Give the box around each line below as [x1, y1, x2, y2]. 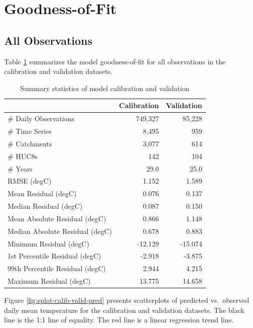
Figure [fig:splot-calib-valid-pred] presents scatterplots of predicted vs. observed [4, 295, 249, 305]
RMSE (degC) [8, 176, 52, 186]
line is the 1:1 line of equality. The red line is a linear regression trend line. [4, 314, 234, 325]
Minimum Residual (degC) [8, 238, 89, 249]
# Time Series [8, 126, 52, 136]
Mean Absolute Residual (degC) [8, 213, 106, 223]
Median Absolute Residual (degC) [8, 225, 112, 236]
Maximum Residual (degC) [8, 276, 91, 286]
